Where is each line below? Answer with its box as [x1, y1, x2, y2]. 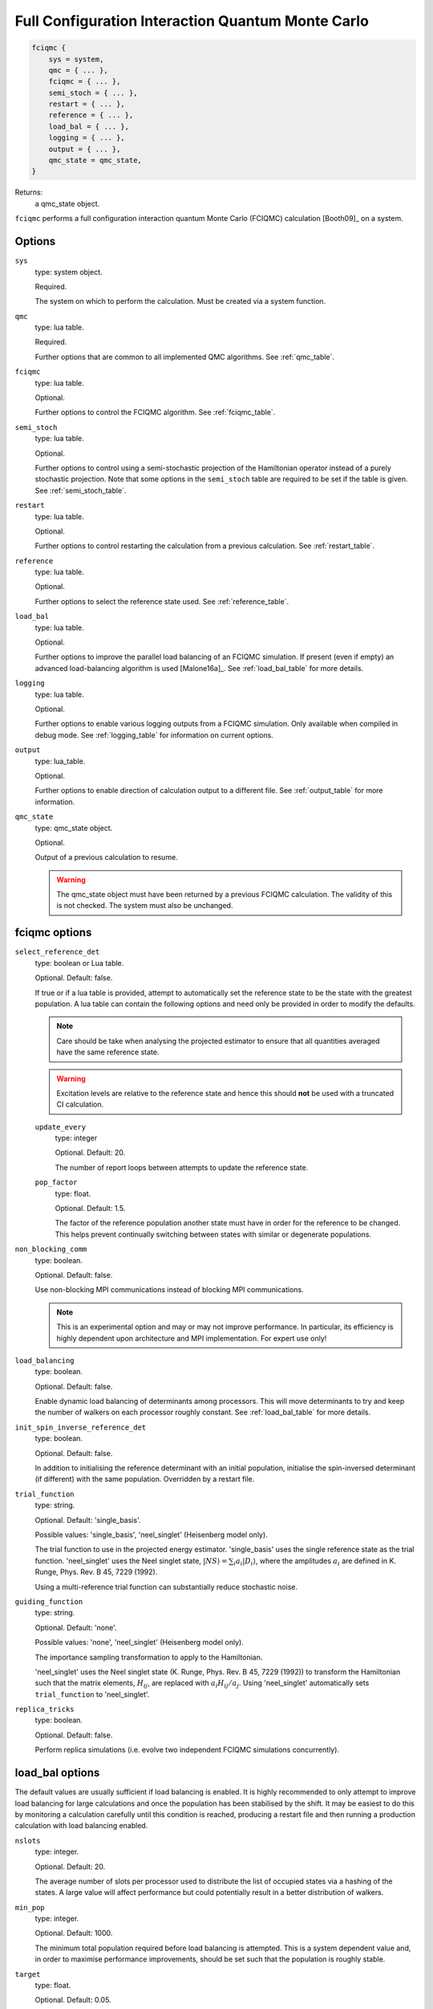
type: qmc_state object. [34, 823, 113, 833]
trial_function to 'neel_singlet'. [34, 1689, 150, 1699]
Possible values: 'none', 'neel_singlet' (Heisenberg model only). [34, 1638, 244, 1647]
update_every [34, 1122, 87, 1131]
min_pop [14, 1903, 46, 1912]
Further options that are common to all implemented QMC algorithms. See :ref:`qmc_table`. [34, 352, 335, 362]
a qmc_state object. [34, 198, 100, 208]
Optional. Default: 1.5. [55, 1204, 126, 1213]
